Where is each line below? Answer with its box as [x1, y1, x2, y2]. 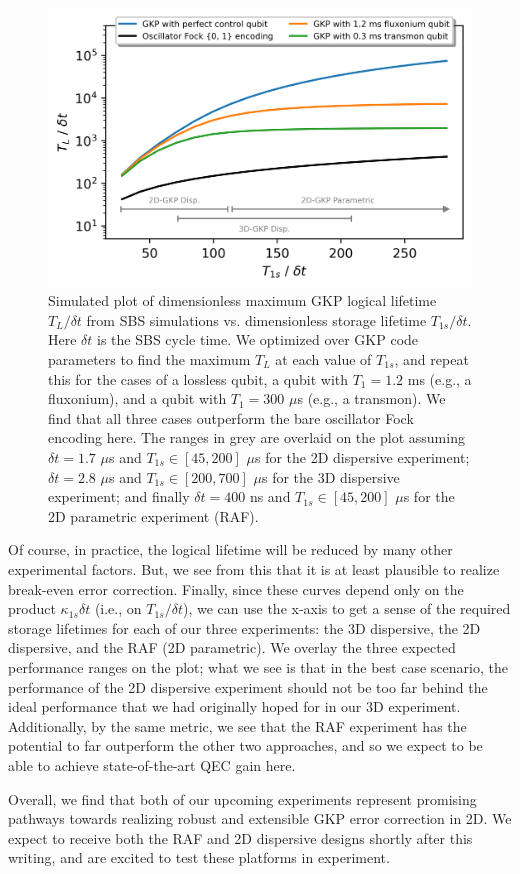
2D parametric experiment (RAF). [48, 505, 259, 526]
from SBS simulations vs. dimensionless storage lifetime [86, 309, 427, 330]
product [8, 598, 56, 619]
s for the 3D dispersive [261, 466, 400, 487]
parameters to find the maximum [48, 349, 251, 370]
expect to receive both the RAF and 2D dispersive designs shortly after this [8, 827, 473, 848]
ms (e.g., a [407, 368, 472, 389]
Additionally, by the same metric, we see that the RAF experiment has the [8, 715, 467, 736]
